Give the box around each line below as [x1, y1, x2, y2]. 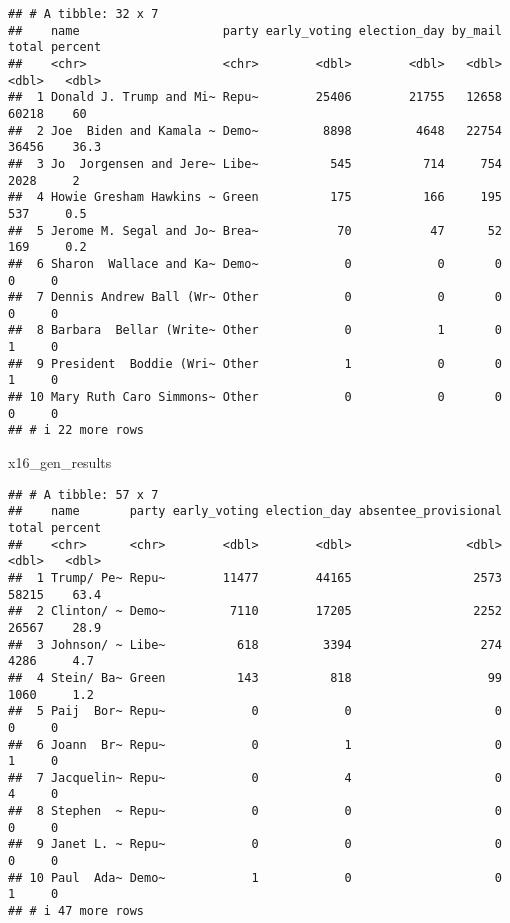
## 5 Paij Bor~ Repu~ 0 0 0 [8, 704, 502, 719]
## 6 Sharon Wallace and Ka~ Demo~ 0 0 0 [8, 256, 502, 271]
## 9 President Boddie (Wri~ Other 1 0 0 [8, 356, 502, 371]
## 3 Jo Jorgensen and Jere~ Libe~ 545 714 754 [8, 156, 502, 171]
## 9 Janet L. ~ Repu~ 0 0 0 [8, 837, 502, 852]
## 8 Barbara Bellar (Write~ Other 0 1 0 [8, 323, 502, 338]
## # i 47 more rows [8, 904, 145, 919]
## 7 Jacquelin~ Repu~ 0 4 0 [8, 770, 502, 785]
